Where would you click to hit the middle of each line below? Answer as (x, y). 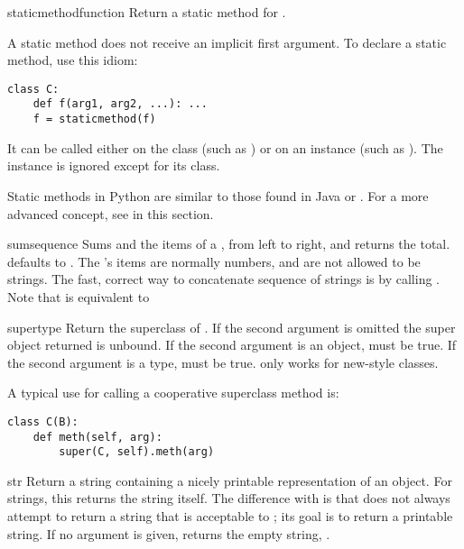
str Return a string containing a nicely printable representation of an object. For (230, 480)
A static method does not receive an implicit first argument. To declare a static (227, 42)
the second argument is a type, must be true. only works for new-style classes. (223, 362)
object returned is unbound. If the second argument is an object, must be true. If (232, 345)
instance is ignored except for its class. (114, 165)
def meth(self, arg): (97, 437)
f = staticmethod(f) (94, 119)
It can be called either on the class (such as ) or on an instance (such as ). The (225, 147)
